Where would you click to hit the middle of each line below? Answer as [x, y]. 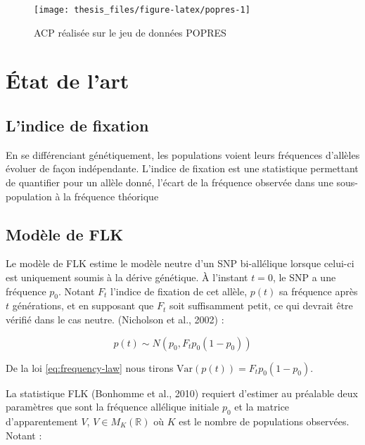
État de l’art [68, 80]
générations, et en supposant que [83, 305]
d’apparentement [42, 421]
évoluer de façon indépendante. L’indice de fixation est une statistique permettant [182, 168]
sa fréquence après [318, 291]
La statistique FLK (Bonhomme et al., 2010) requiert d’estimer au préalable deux [182, 393]
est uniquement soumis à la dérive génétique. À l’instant [127, 277]
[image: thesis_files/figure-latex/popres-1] [142, 10]
